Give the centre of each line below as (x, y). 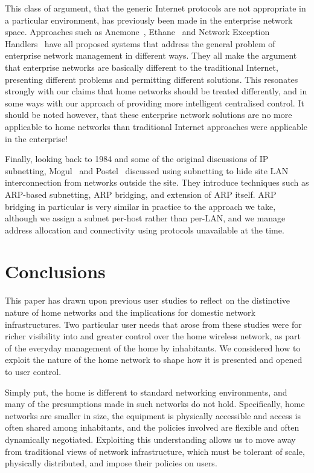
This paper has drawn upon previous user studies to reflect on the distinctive (148, 300)
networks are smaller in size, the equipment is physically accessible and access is (153, 415)
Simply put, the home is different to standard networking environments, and (146, 392)
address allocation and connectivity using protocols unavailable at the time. (145, 230)
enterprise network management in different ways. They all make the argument (151, 55)
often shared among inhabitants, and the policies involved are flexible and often (152, 427)
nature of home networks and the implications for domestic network (130, 312)
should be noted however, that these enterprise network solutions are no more (149, 115)
